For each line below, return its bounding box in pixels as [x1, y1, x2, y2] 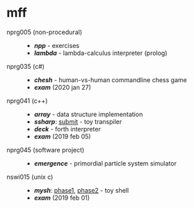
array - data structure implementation [33, 110, 143, 118]
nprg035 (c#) [6, 62, 45, 70]
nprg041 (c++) [6, 96, 48, 105]
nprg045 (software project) [6, 145, 85, 154]
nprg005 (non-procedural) [6, 28, 83, 36]
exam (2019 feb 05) [33, 132, 91, 141]
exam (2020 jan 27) [33, 83, 91, 91]
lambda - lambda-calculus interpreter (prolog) [33, 49, 168, 57]
